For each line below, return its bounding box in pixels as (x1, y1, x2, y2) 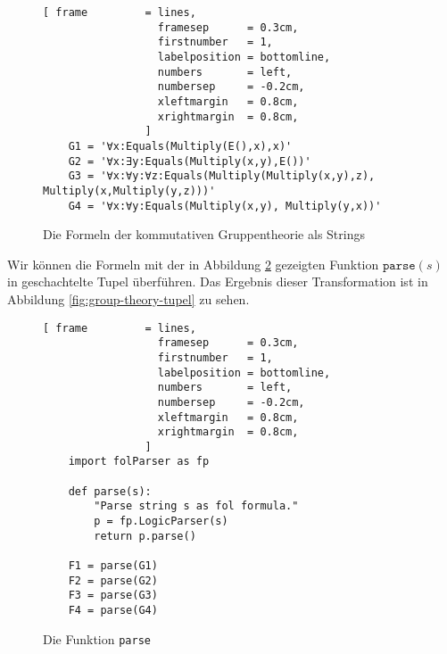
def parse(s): (68, 484, 152, 498)
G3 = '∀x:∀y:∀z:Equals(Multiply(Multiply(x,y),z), (68, 170, 376, 183)
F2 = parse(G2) (68, 574, 158, 587)
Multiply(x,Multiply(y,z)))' (43, 184, 216, 197)
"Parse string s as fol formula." (94, 500, 299, 513)
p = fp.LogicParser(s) (94, 515, 228, 528)
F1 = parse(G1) (68, 559, 158, 573)
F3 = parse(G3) (68, 589, 158, 602)
